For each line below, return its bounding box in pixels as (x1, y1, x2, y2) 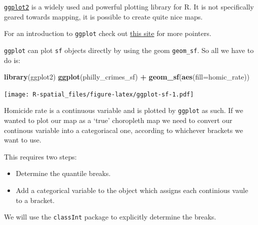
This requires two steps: (4, 151, 77, 161)
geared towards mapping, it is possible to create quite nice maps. (4, 11, 203, 21)
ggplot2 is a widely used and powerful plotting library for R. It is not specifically (4, 1, 254, 11)
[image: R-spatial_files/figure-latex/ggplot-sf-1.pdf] (4, 90, 194, 98)
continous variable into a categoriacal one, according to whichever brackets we (4, 124, 243, 135)
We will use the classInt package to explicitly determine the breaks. (4, 211, 216, 222)
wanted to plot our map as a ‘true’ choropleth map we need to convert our (4, 115, 232, 125)
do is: (4, 54, 20, 65)
